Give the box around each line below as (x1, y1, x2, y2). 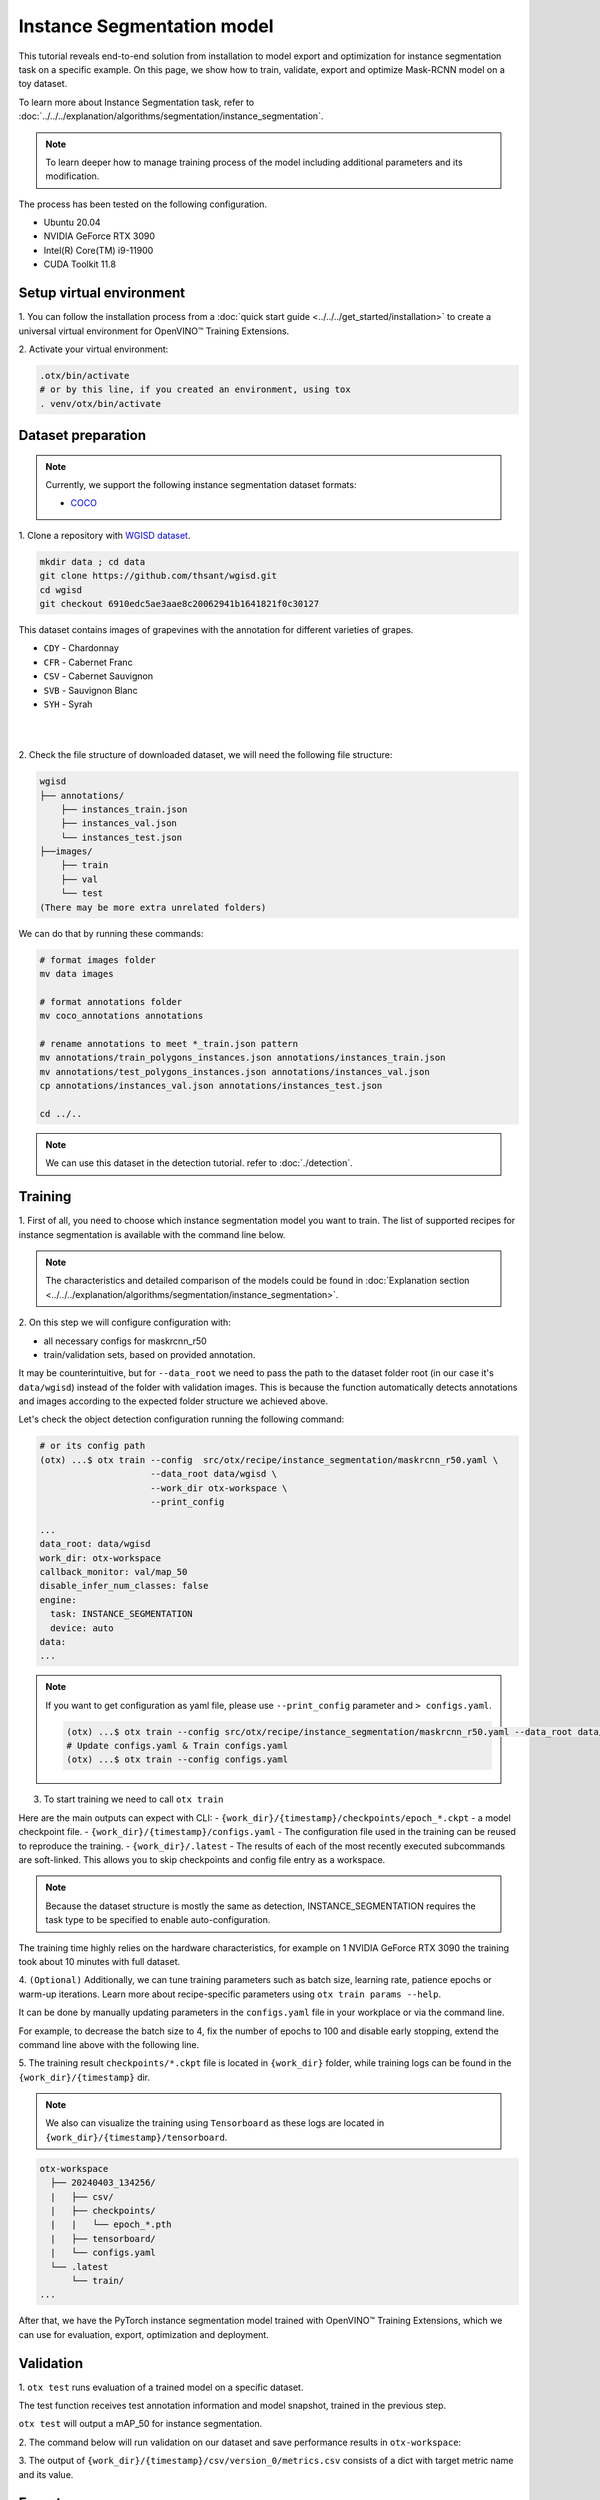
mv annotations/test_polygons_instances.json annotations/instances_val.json (39, 1066, 430, 1077)
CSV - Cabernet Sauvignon (43, 670, 154, 682)
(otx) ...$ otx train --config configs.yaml (66, 1754, 289, 1765)
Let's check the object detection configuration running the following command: (18, 1413, 345, 1425)
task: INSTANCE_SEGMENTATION (50, 1608, 194, 1620)
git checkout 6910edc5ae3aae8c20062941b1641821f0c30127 (39, 598, 320, 610)
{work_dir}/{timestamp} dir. (18, 2071, 150, 2083)
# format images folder (39, 954, 157, 965)
